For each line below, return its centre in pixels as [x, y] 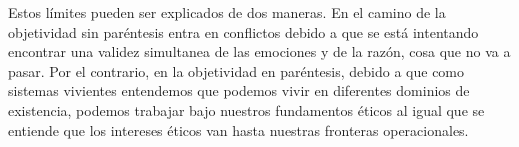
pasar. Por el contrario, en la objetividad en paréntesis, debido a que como [236, 70]
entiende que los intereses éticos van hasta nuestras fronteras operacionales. [238, 129]
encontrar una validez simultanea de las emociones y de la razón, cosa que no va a [259, 51]
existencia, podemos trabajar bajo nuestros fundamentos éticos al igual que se [246, 109]
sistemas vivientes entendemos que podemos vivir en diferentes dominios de [239, 90]
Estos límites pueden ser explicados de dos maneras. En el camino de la [227, 12]
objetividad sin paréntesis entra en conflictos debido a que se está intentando [243, 31]
